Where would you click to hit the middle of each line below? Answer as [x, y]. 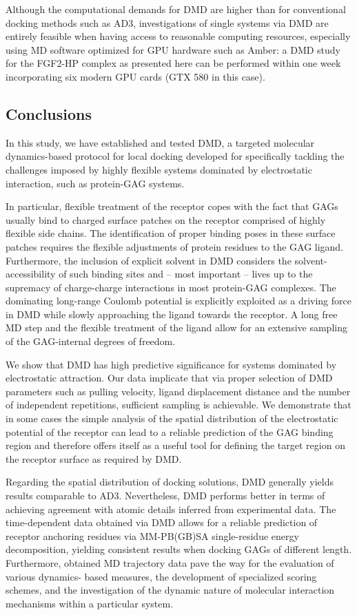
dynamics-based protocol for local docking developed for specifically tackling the [175, 156]
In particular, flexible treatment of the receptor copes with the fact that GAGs [172, 206]
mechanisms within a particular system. [90, 603]
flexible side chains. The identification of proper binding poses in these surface [171, 233]
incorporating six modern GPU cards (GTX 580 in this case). [135, 76]
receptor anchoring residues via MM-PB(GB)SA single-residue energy [152, 535]
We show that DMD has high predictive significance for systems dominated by [171, 364]
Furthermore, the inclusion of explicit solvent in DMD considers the [149, 260]
